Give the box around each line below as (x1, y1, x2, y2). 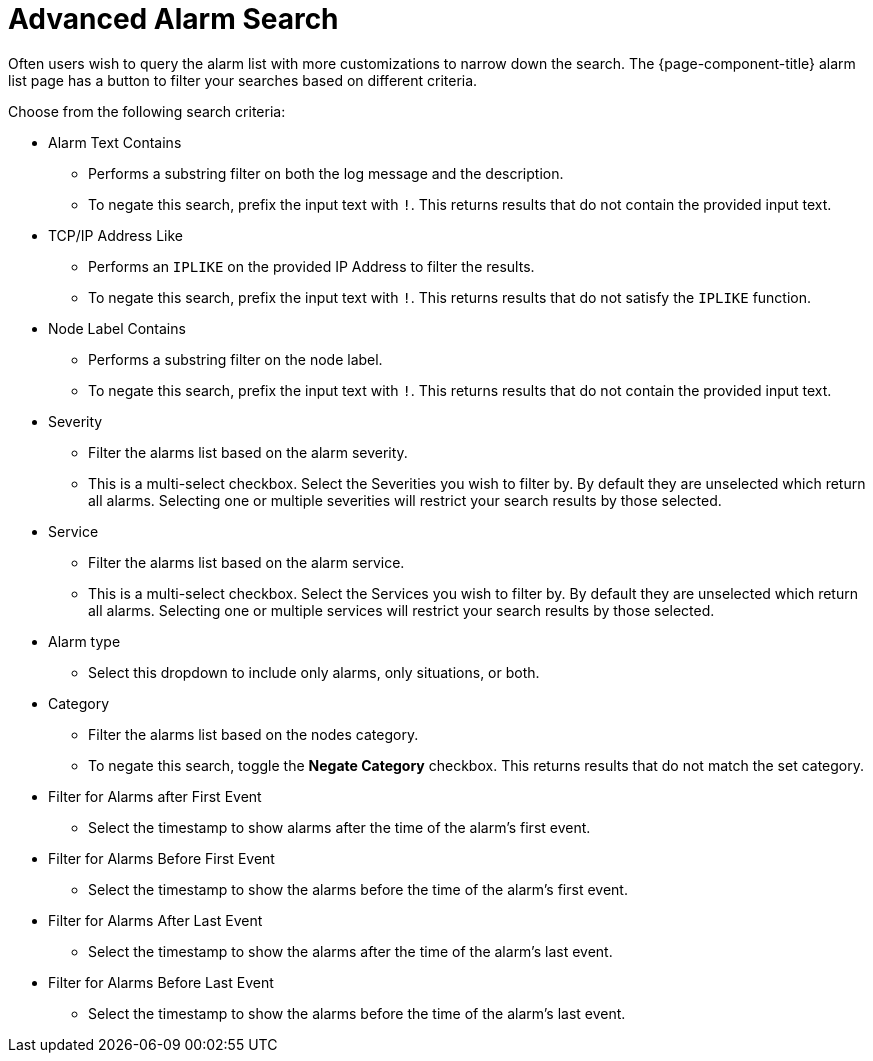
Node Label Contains (48, 319, 186, 337)
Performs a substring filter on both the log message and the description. (88, 164, 564, 182)
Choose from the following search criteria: (8, 102, 286, 120)
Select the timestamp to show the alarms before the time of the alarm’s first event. (88, 880, 628, 898)
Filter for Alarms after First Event (48, 787, 262, 805)
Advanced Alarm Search (8, 2, 339, 36)
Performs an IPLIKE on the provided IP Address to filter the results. (88, 257, 535, 275)
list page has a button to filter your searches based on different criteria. (8, 71, 478, 89)
